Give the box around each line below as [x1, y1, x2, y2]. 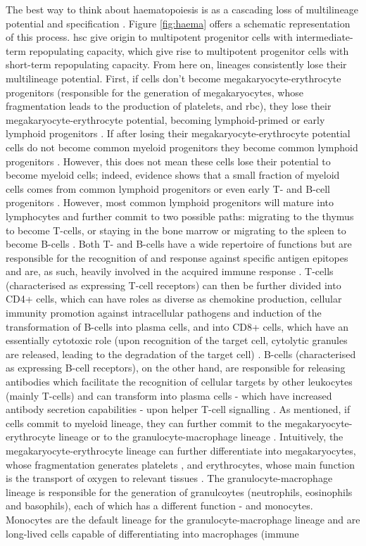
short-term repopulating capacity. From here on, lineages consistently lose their [6, 57, 347, 72]
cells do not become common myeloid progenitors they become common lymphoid [6, 139, 358, 154]
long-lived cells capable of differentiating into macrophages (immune [6, 526, 299, 540]
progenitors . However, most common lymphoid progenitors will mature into [6, 195, 334, 210]
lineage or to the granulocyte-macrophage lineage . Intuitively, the [58, 429, 343, 444]
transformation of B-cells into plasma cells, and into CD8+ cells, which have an [6, 319, 348, 334]
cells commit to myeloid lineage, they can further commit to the [6, 415, 282, 430]
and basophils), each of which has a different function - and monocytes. [6, 498, 313, 513]
